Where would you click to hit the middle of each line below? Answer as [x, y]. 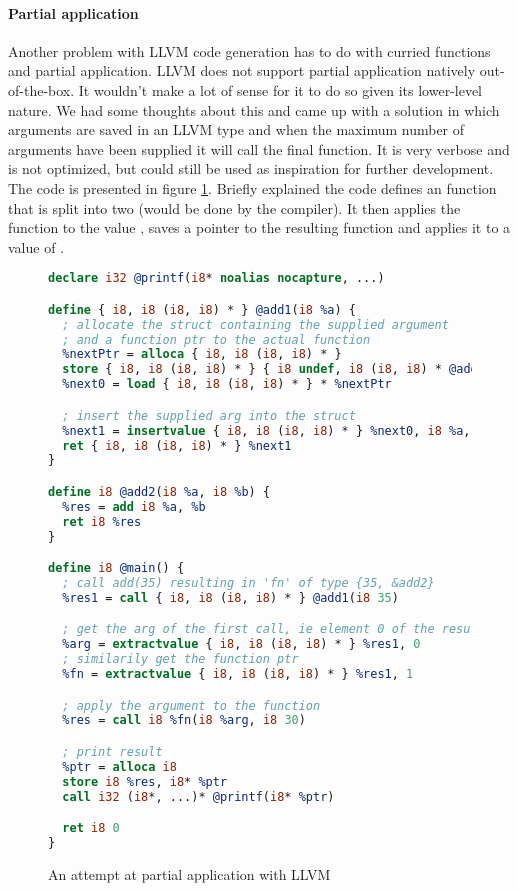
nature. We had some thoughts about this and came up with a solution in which [254, 109]
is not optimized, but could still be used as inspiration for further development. [251, 168]
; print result [112, 751]
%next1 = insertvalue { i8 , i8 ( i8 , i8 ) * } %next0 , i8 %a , [266, 430]
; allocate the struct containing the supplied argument [255, 324]
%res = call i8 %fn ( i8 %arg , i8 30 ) [184, 720]
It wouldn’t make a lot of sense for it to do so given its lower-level [280, 89]
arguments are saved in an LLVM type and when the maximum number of [236, 129]
